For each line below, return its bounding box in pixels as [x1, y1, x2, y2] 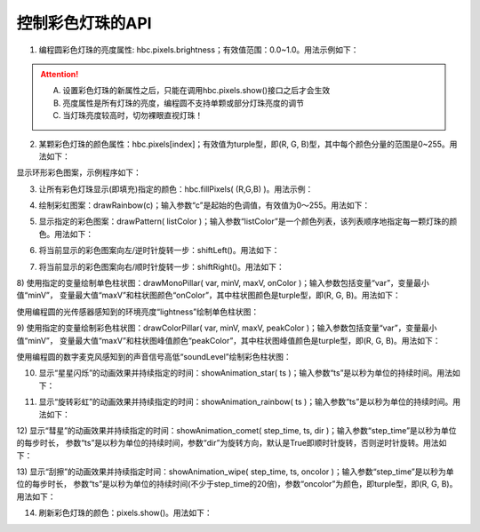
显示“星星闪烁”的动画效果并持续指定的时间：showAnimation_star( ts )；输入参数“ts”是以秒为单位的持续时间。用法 [38, 368, 453, 378]
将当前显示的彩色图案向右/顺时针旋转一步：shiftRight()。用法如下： [38, 261, 284, 272]
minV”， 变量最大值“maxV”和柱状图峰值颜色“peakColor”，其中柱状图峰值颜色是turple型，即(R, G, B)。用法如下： [28, 335, 441, 345]
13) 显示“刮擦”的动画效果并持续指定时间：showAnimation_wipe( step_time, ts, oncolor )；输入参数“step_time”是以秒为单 [16, 466, 454, 477]
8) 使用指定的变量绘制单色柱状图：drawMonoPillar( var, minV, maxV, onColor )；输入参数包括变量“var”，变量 [16, 278, 414, 289]
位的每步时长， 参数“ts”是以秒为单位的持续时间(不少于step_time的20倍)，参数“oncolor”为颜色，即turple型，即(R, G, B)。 [16, 479, 458, 489]
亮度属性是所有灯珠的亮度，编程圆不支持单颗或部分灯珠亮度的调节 [62, 98, 304, 108]
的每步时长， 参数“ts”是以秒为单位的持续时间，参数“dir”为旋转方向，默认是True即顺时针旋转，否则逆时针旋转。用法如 [16, 438, 447, 449]
